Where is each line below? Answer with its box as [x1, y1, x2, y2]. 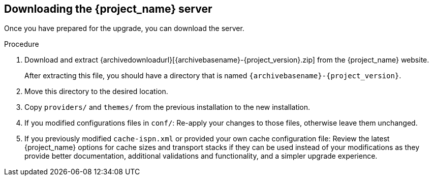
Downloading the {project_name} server [4, 3, 212, 15]
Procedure [4, 40, 39, 49]
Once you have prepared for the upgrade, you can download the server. [4, 24, 244, 33]
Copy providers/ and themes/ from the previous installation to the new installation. [24, 103, 311, 112]
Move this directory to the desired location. [24, 87, 168, 96]
